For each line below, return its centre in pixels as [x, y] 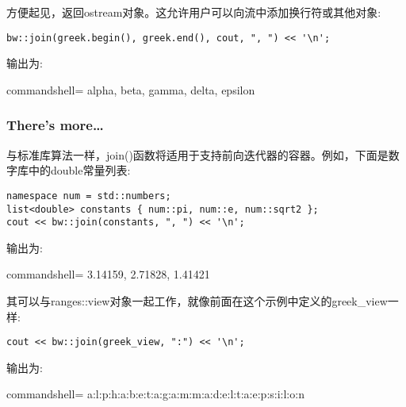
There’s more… [55, 125]
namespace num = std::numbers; [89, 196]
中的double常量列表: [79, 170]
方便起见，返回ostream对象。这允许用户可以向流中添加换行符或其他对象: [194, 12]
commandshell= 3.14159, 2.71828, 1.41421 [108, 274]
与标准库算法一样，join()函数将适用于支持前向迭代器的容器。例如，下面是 [197, 154]
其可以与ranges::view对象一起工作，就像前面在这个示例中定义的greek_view [197, 301]
